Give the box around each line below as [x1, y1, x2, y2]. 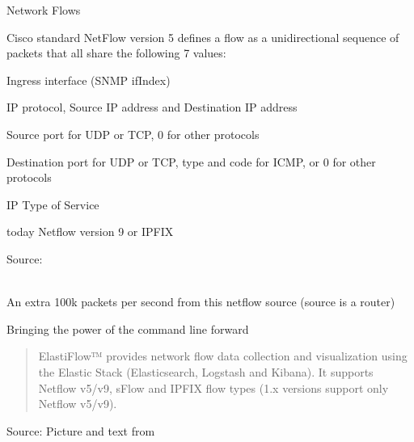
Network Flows [6, 2, 81, 18]
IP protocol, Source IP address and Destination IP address [6, 99, 298, 116]
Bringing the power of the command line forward [6, 320, 249, 337]
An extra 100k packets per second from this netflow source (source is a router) [6, 293, 395, 310]
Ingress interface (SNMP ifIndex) [6, 71, 171, 88]
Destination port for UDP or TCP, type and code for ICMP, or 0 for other [6, 153, 376, 170]
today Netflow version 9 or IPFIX [6, 223, 174, 240]
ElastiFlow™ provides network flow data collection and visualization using [38, 347, 408, 364]
